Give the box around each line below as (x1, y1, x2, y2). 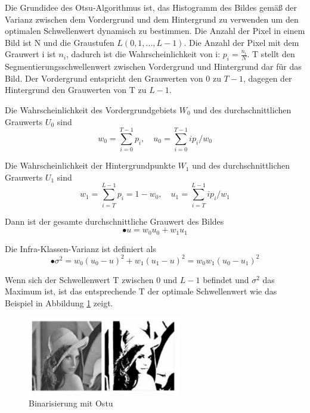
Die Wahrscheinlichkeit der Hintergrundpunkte (5, 159, 175, 172)
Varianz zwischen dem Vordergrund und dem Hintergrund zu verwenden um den (5, 13, 299, 25)
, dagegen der (243, 72, 292, 84)
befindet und (203, 273, 249, 285)
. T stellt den (247, 48, 295, 60)
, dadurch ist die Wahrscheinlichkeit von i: (66, 48, 221, 60)
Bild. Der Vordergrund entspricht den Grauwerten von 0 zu (5, 72, 221, 84)
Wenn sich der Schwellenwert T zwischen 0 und (5, 273, 178, 285)
